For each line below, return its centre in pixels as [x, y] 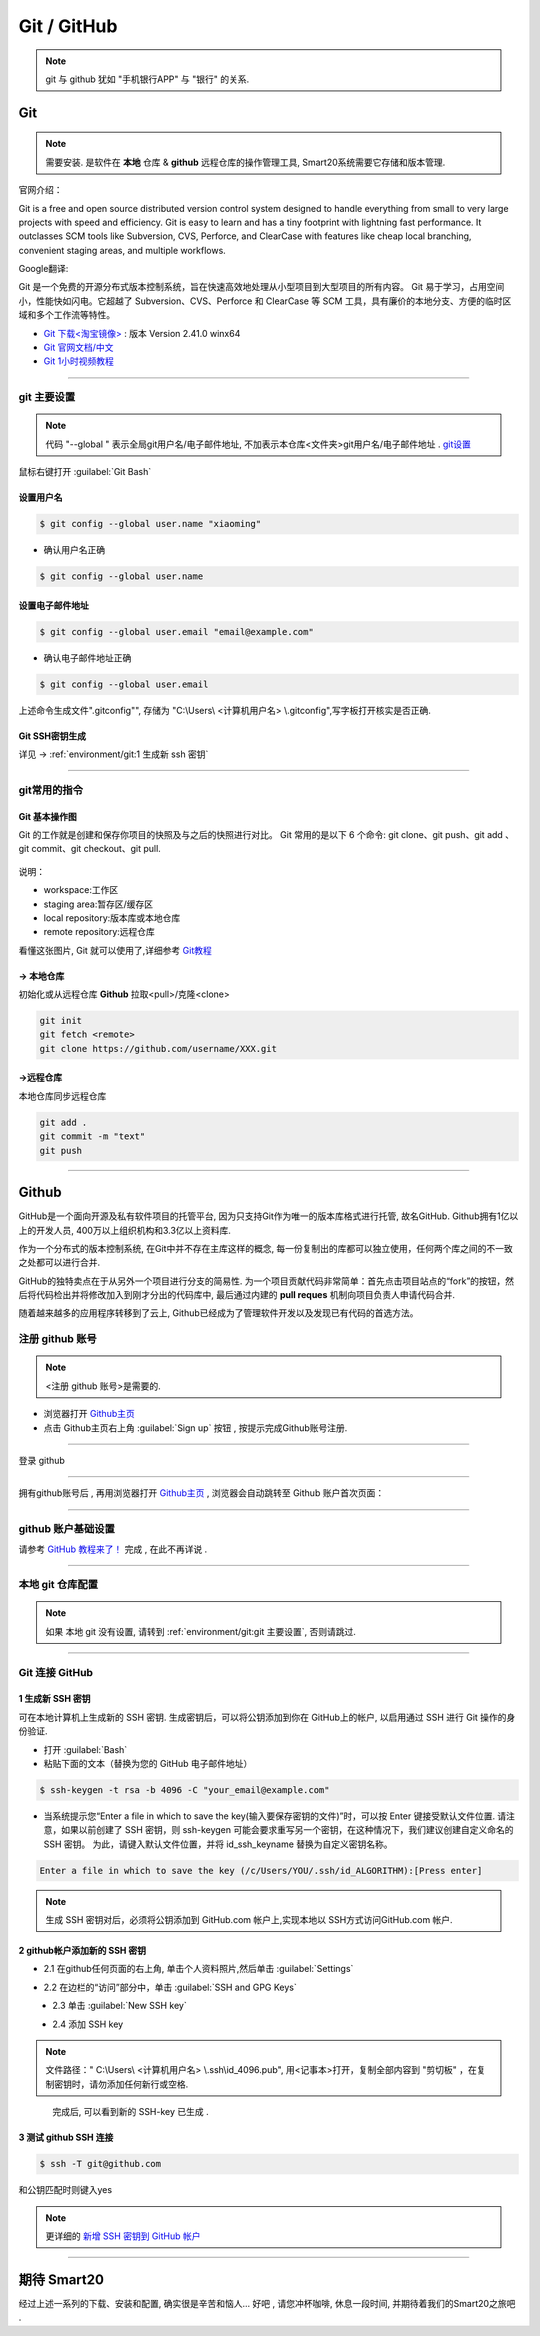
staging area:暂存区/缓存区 [98, 904]
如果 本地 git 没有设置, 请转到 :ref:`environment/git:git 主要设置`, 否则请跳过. [201, 1631]
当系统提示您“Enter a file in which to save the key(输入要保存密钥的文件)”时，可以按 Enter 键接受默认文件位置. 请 [275, 1816]
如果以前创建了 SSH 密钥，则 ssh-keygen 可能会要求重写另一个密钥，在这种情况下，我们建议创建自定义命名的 [287, 1830]
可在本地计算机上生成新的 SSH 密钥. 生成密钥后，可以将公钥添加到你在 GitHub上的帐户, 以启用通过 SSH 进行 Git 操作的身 [267, 1717]
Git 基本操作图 [47, 816]
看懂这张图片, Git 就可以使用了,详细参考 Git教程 [115, 950]
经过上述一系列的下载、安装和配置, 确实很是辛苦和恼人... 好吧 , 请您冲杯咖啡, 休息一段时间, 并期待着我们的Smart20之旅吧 [267, 2303]
